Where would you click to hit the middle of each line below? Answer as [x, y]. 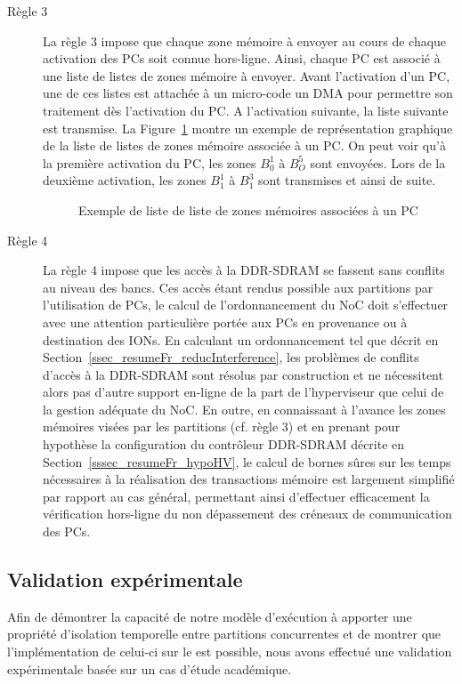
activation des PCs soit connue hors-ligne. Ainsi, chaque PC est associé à [242, 58]
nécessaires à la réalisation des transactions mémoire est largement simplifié [249, 479]
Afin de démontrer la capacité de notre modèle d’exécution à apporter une [210, 616]
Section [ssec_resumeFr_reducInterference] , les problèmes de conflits [231, 357]
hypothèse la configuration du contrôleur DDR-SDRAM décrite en [224, 444]
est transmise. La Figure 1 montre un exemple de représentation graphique [248, 128]
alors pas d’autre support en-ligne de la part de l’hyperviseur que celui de [243, 392]
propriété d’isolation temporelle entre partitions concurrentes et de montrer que [224, 634]
